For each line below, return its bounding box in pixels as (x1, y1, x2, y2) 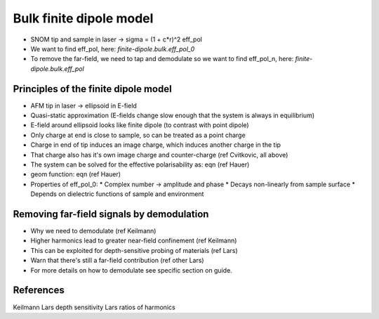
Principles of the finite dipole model (13, 83, 172, 95)
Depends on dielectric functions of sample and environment (30, 190, 204, 198)
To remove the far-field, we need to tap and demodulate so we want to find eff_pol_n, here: (30, 55, 294, 63)
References (13, 285, 65, 297)
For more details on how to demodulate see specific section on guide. (30, 266, 233, 274)
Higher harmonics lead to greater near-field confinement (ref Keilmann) (30, 236, 237, 245)
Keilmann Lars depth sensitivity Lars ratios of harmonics (13, 303, 175, 311)
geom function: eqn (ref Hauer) (30, 170, 121, 178)
